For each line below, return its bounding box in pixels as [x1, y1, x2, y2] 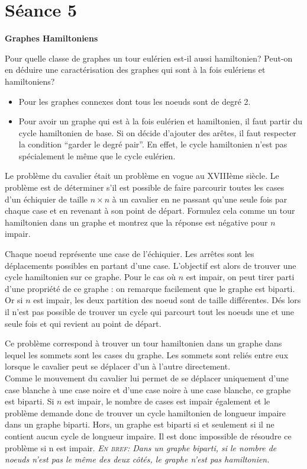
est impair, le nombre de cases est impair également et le [64, 395, 270, 407]
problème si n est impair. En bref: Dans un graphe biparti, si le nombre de [5, 441, 277, 454]
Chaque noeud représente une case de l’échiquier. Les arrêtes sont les [5, 248, 254, 260]
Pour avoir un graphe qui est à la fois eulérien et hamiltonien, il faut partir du [18, 115, 303, 127]
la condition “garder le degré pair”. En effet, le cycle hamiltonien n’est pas [18, 138, 287, 150]
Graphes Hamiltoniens [5, 32, 98, 44]
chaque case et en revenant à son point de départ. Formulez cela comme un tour [5, 204, 295, 217]
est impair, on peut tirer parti [186, 271, 295, 283]
